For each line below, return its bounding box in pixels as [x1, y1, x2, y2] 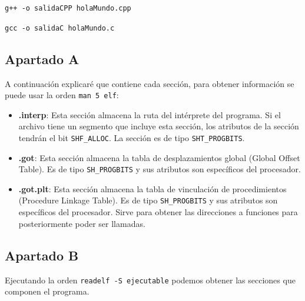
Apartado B [5, 246, 79, 264]
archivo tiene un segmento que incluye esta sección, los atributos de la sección [18, 120, 299, 132]
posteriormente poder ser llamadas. [18, 217, 145, 229]
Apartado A [5, 49, 79, 68]
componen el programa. [5, 285, 89, 297]
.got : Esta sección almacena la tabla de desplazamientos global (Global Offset [18, 151, 300, 163]
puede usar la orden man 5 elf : [5, 89, 119, 101]
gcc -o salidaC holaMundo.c [5, 24, 115, 32]
